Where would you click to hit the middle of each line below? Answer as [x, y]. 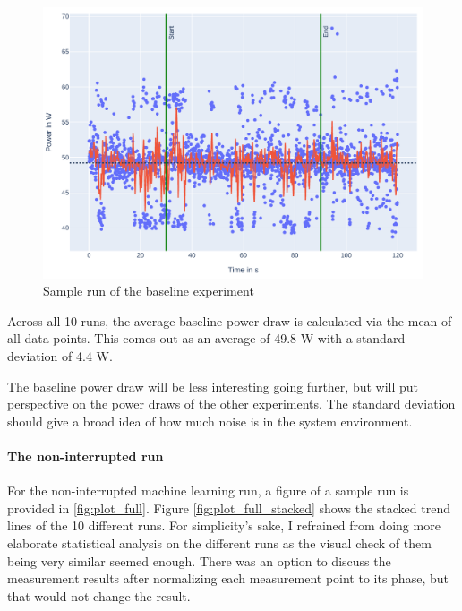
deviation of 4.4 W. [60, 356]
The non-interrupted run [86, 456]
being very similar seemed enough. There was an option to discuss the [199, 560]
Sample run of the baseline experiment [149, 291]
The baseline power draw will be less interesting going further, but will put [213, 386]
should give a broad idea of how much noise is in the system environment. [210, 421]
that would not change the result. [99, 595]
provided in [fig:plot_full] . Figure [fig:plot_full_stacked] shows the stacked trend [229, 508]
